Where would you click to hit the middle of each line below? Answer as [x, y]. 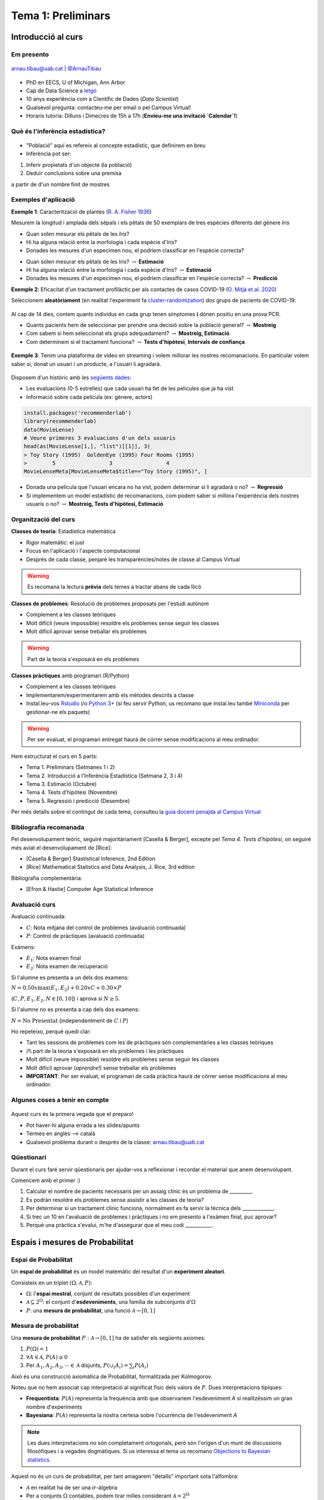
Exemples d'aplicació [43, 200]
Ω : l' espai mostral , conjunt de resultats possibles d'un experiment [108, 1294]
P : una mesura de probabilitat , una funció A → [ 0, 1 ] [91, 1310]
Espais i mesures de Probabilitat [72, 1242]
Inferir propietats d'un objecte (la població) [79, 164]
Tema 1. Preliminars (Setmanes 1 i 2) [70, 767]
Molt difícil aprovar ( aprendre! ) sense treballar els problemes [101, 1067]
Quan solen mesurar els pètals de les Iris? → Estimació [95, 262]
